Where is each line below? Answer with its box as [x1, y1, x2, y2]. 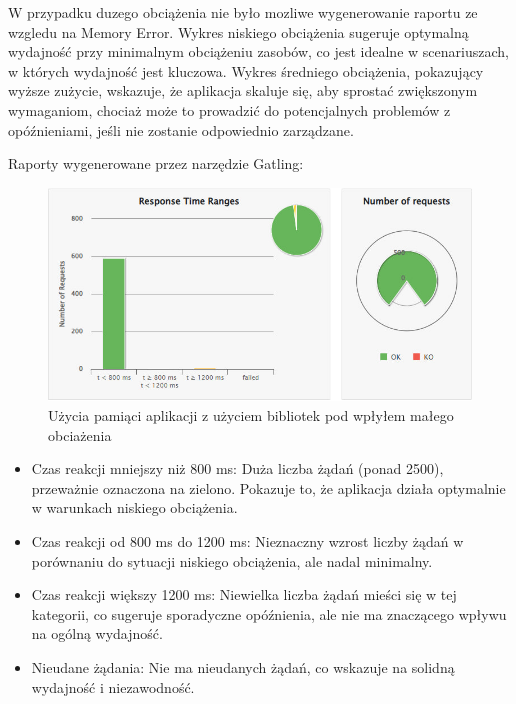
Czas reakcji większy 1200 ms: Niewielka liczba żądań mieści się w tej [31, 584, 457, 605]
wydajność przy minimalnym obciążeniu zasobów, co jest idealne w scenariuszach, [8, 41, 509, 62]
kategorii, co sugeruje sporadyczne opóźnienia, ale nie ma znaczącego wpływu [31, 603, 507, 624]
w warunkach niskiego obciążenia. [31, 497, 238, 518]
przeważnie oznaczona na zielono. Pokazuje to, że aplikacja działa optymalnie [31, 477, 506, 498]
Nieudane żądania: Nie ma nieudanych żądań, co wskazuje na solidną [31, 656, 455, 677]
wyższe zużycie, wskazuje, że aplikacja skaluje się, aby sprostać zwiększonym [8, 80, 478, 101]
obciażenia [48, 424, 112, 445]
